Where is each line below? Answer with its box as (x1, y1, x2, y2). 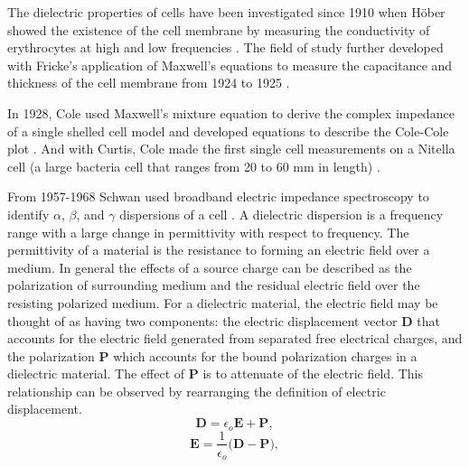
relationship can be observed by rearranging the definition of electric (7, 381, 386, 400)
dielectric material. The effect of (7, 364, 185, 383)
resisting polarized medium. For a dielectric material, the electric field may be (7, 293, 438, 312)
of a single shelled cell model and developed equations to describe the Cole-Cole (7, 121, 449, 140)
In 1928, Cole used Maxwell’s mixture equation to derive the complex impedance (7, 103, 455, 122)
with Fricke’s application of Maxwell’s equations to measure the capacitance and (7, 55, 453, 74)
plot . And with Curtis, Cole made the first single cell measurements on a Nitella (7, 139, 455, 158)
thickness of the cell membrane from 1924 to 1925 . (7, 73, 290, 92)
